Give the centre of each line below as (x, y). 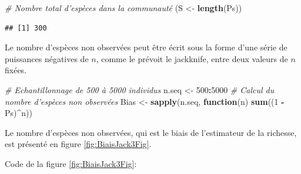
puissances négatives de (47, 58)
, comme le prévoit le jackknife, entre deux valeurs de (192, 58)
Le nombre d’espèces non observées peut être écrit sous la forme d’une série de (146, 47)
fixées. (16, 70)
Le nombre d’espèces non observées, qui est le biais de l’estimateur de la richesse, (151, 132)
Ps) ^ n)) (19, 113)
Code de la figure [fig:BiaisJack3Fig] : (71, 163)
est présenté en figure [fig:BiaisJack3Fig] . (78, 144)
